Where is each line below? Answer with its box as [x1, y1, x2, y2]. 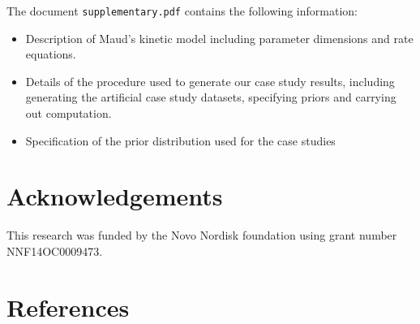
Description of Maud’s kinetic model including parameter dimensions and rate [25, 29, 414, 46]
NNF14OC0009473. [6, 242, 103, 259]
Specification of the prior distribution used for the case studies [25, 132, 336, 149]
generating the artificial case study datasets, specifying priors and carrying [25, 89, 396, 106]
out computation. [25, 105, 112, 122]
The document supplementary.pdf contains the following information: [6, 2, 358, 19]
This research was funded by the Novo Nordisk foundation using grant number [6, 227, 397, 244]
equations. [25, 45, 76, 63]
